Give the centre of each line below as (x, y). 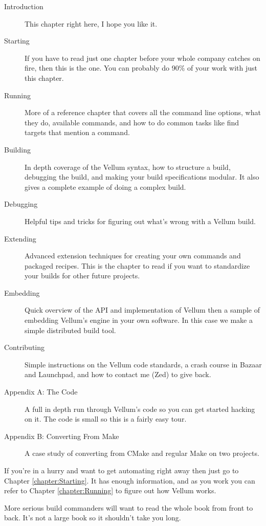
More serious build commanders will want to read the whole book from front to (129, 507)
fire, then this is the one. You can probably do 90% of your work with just (141, 68)
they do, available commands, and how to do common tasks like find (132, 122)
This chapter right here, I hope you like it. (91, 23)
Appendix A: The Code (41, 392)
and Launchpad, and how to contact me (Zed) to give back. (118, 374)
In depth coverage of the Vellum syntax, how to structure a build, (128, 167)
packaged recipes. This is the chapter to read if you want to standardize (137, 265)
